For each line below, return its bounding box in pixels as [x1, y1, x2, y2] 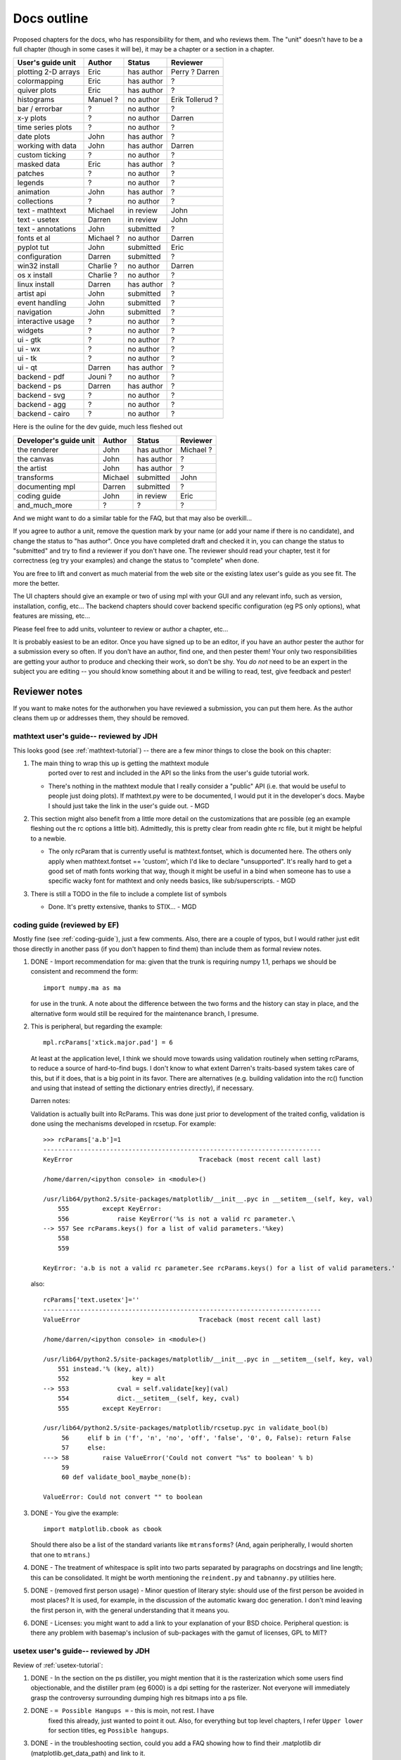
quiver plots [17, 85, 57, 95]
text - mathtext [17, 206, 67, 215]
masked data [17, 159, 61, 169]
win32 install [17, 261, 60, 271]
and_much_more [17, 500, 73, 510]
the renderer [17, 444, 59, 454]
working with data [17, 141, 77, 151]
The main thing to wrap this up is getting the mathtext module [30, 759, 209, 767]
